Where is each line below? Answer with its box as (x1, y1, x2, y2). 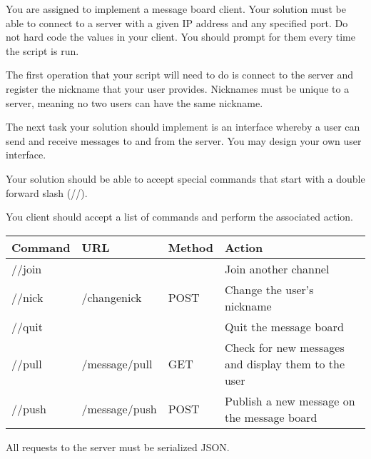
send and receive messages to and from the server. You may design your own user (6, 133, 362, 148)
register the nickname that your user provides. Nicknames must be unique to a (6, 81, 350, 96)
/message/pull (81, 355, 153, 372)
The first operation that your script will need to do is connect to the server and (6, 67, 354, 82)
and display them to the (224, 355, 345, 372)
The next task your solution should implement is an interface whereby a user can (6, 119, 360, 134)
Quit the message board (224, 318, 344, 335)
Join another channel (224, 260, 330, 277)
